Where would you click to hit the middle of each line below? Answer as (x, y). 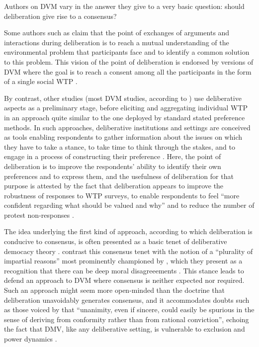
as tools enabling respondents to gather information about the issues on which (123, 137)
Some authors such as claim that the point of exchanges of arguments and (117, 33)
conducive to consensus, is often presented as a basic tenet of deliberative (116, 241)
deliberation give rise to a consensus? (60, 16)
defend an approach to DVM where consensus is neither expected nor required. (124, 280)
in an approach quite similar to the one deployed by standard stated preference (125, 117)
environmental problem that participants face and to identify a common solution (127, 52)
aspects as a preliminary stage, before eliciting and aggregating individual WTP (126, 108)
